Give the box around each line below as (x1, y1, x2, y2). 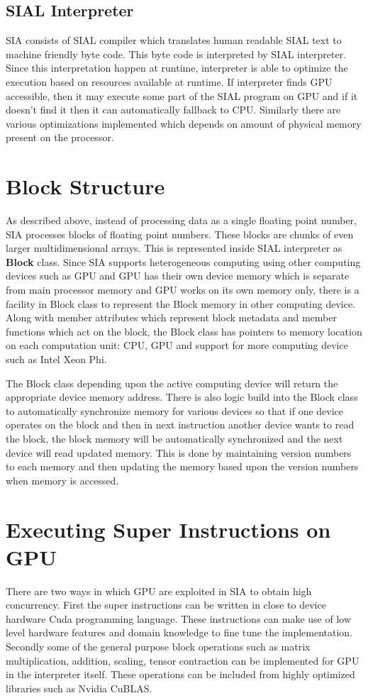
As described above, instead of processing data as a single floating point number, (6, 213, 357, 228)
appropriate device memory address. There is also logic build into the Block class (6, 389, 358, 404)
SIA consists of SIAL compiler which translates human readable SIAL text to (6, 33, 342, 48)
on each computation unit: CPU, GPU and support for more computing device (6, 338, 348, 353)
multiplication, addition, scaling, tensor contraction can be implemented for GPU (6, 653, 359, 667)
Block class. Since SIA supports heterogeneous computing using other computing (6, 254, 361, 269)
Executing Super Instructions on (6, 514, 331, 543)
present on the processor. (6, 130, 114, 145)
